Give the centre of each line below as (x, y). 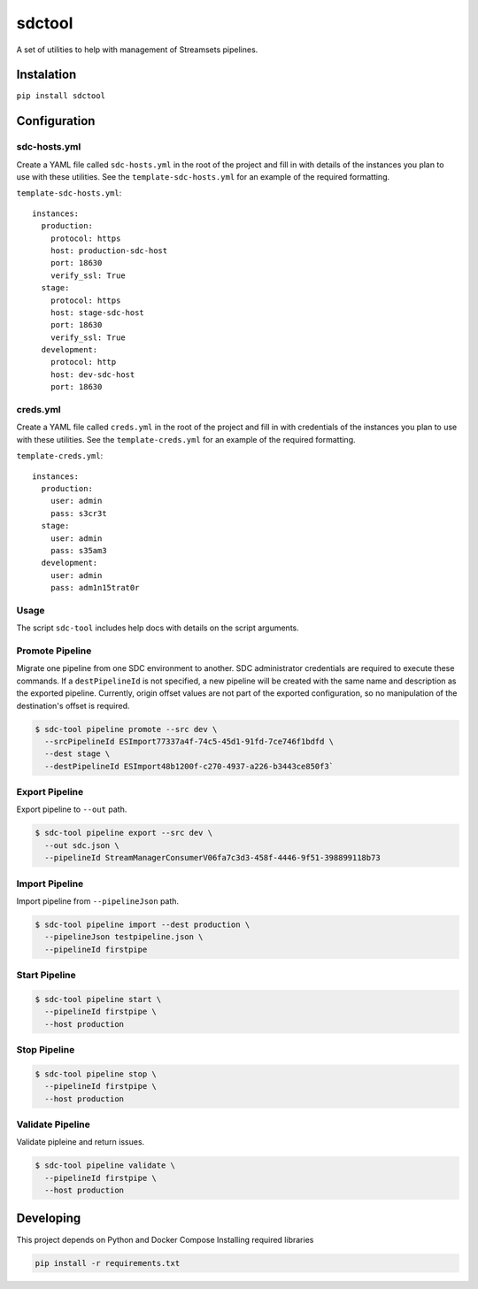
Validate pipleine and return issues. (81, 1142)
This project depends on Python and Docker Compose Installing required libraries (165, 1239)
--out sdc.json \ (82, 845)
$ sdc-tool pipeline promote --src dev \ (126, 729)
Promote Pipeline (54, 651)
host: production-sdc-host (109, 251)
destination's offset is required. (73, 706)
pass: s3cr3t (78, 513)
